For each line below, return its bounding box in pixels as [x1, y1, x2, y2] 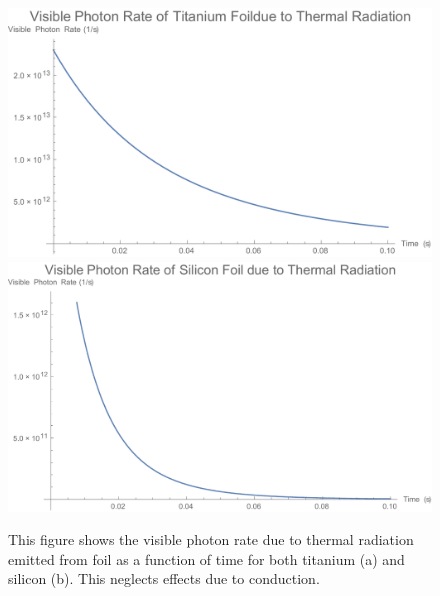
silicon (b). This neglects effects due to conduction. [8, 568, 320, 589]
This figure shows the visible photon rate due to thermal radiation [8, 529, 414, 550]
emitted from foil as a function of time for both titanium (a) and [8, 548, 405, 569]
